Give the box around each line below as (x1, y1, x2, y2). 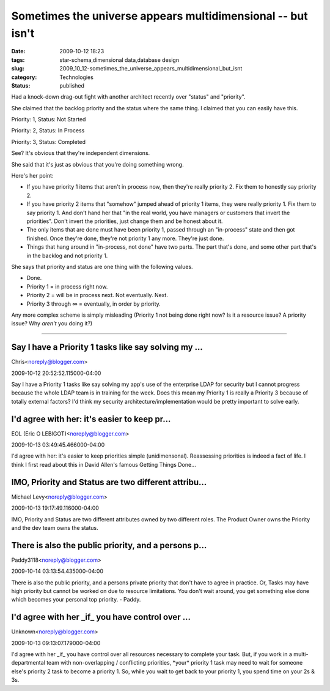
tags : (11, 56, 25, 64)
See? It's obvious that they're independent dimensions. (11, 149, 150, 157)
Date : (11, 48, 26, 55)
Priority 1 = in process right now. (26, 282, 108, 290)
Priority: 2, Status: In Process (11, 127, 85, 134)
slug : (11, 65, 24, 72)
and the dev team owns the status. (11, 524, 99, 531)
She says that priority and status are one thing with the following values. (11, 263, 193, 270)
